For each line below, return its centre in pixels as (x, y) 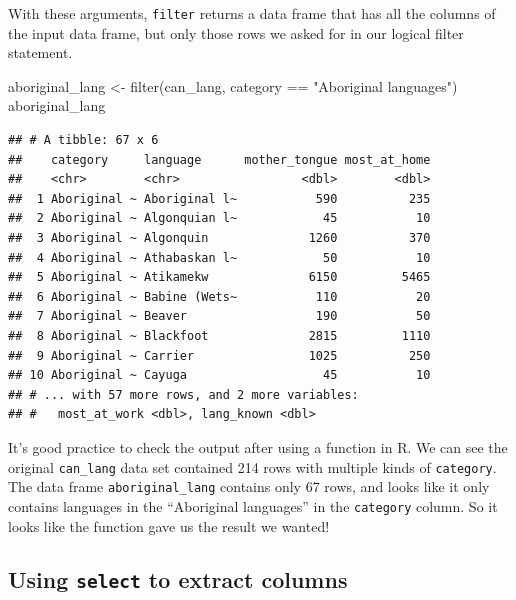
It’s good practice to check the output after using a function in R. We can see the (258, 446)
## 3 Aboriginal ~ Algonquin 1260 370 (219, 238)
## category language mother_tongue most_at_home (219, 159)
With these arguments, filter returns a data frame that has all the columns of (252, 13)
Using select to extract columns (178, 579)
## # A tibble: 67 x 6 (83, 140)
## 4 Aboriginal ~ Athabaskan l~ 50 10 (219, 257)
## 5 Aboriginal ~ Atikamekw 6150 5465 (219, 277)
